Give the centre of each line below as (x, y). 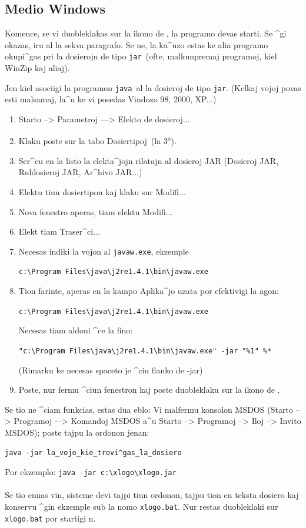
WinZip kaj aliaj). (37, 68)
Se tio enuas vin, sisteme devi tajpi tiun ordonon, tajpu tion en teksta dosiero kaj (152, 495)
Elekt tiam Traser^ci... (59, 231)
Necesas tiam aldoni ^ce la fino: (76, 330)
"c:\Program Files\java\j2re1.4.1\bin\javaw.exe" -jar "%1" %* (145, 351)
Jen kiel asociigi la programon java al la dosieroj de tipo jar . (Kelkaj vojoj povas (153, 87)
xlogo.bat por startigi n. (50, 518)
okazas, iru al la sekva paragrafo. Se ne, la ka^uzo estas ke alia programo (137, 44)
